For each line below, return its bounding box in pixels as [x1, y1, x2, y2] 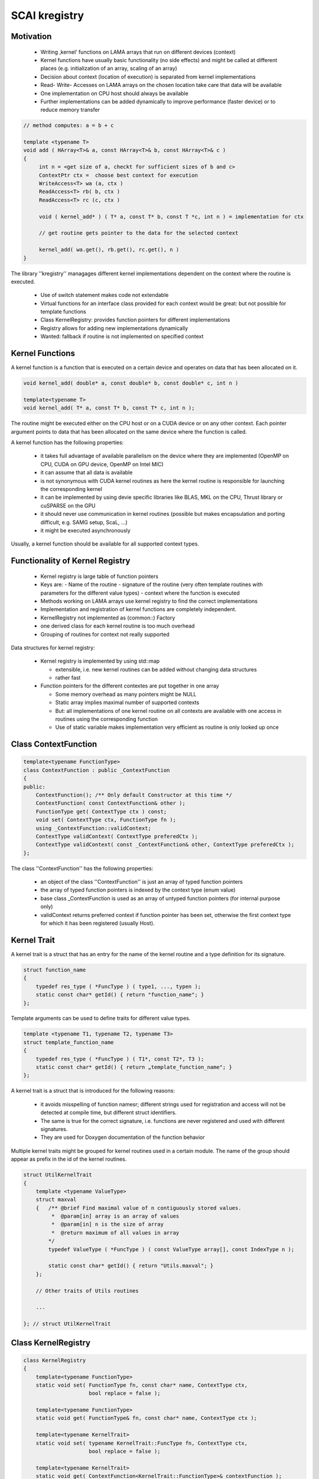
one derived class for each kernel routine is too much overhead [40, 622, 195, 629]
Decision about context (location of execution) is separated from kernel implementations [40, 73, 256, 80]
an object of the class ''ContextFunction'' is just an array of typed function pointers [40, 879, 243, 886]
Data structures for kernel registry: [11, 644, 96, 651]
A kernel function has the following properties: [11, 439, 124, 446]
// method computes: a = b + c [23, 122, 115, 129]
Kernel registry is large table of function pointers [40, 573, 159, 580]
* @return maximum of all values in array [51, 1229, 180, 1236]
